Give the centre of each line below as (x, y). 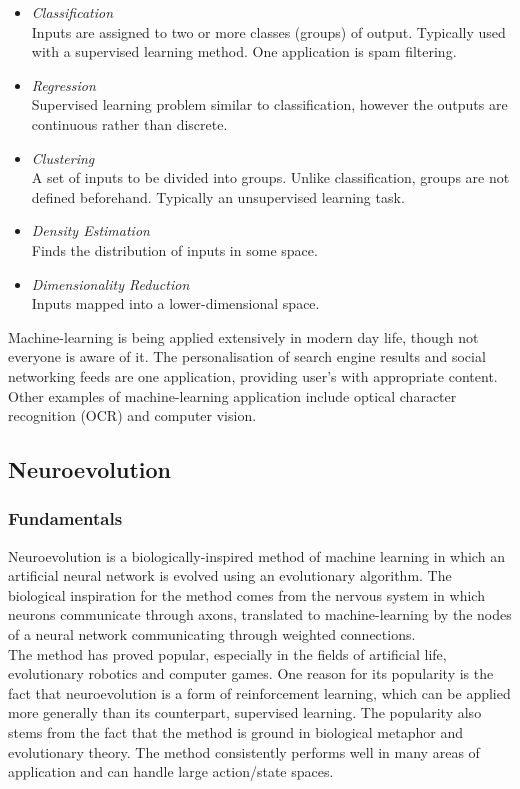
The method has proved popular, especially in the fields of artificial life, (227, 653)
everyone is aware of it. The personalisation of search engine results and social (247, 356)
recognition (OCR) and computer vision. (132, 415)
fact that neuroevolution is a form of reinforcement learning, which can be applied (259, 692)
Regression (63, 84)
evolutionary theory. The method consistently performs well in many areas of (244, 751)
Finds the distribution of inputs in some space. (174, 249)
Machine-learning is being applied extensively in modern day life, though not (243, 336)
